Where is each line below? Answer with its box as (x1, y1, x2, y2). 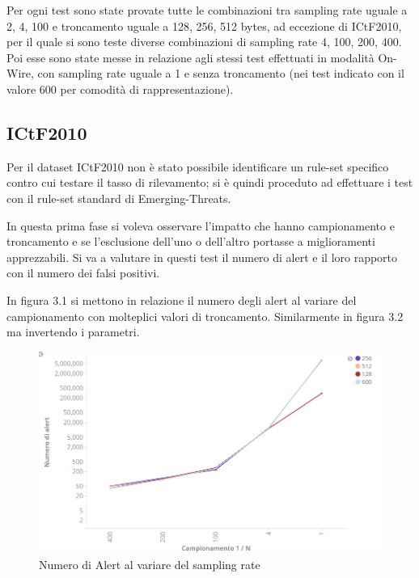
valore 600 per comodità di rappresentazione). (6, 80, 234, 97)
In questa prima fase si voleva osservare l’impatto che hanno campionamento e (6, 217, 395, 234)
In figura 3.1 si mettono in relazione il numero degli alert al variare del (6, 291, 357, 308)
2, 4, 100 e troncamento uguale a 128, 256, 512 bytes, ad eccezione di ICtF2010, (6, 17, 402, 34)
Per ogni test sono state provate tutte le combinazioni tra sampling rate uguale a (6, 2, 408, 18)
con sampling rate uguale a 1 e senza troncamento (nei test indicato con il (37, 65, 404, 82)
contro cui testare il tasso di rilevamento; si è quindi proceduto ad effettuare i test (6, 174, 413, 191)
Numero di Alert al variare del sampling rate (39, 555, 260, 572)
